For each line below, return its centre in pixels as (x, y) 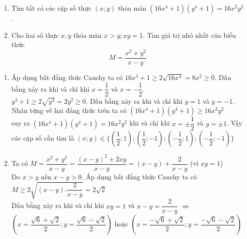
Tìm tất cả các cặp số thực (51, 8)
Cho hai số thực (35, 35)
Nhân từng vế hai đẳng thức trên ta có (69, 110)
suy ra (21, 123)
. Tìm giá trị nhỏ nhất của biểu (189, 35)
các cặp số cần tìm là (43, 138)
